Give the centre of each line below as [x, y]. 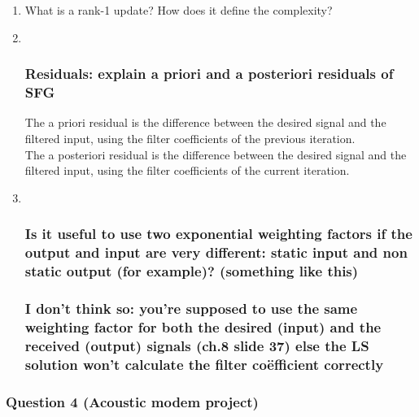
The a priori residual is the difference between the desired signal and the [205, 122]
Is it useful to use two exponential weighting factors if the [218, 234]
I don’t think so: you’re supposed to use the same [191, 308]
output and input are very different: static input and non [216, 252]
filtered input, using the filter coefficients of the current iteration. [187, 170]
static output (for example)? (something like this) [192, 271]
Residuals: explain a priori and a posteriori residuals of [209, 74]
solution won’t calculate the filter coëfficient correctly [204, 364]
